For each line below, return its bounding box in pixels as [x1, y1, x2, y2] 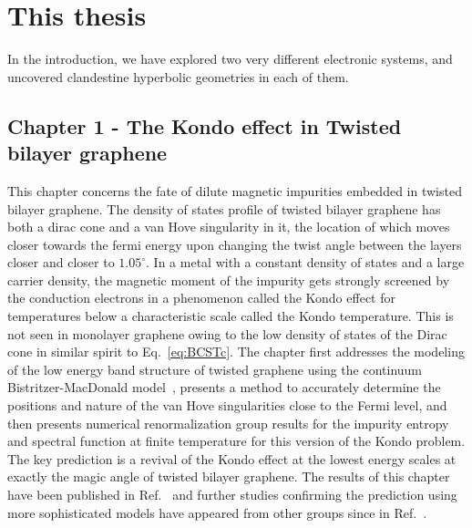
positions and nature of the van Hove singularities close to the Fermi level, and [7, 396, 447, 415]
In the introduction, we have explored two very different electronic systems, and [7, 49, 453, 68]
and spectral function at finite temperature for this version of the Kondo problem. [7, 431, 466, 450]
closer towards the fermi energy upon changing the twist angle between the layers [7, 234, 462, 254]
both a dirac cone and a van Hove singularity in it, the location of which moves [7, 217, 450, 236]
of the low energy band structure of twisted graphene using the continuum [7, 359, 423, 378]
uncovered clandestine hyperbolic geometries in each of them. [7, 67, 349, 86]
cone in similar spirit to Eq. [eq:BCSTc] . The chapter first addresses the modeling [7, 342, 465, 361]
